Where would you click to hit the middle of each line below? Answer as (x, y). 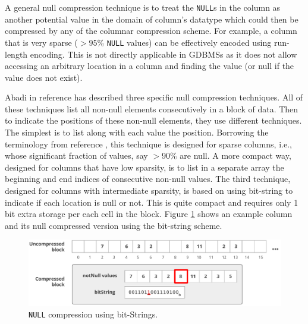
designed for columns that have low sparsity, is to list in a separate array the (144, 167)
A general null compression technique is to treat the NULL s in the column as (143, 7)
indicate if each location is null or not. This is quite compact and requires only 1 (152, 202)
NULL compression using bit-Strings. (93, 314)
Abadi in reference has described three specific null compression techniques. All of (154, 97)
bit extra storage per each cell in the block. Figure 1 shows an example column (149, 214)
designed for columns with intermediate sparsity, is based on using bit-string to (149, 191)
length (16, 54)
